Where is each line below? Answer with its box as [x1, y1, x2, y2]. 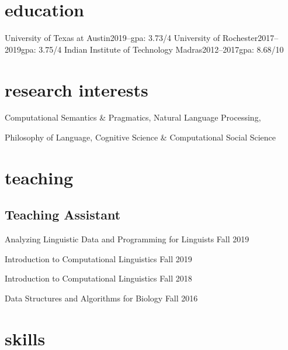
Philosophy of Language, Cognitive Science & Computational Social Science [5, 131, 276, 143]
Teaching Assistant [5, 205, 121, 224]
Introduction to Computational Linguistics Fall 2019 [5, 252, 192, 265]
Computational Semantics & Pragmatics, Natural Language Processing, [5, 111, 261, 123]
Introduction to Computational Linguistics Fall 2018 [5, 272, 192, 284]
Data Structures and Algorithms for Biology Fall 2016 [5, 291, 198, 304]
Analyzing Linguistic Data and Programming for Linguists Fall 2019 [5, 233, 249, 245]
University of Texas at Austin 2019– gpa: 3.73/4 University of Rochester [5, 32, 258, 44]
